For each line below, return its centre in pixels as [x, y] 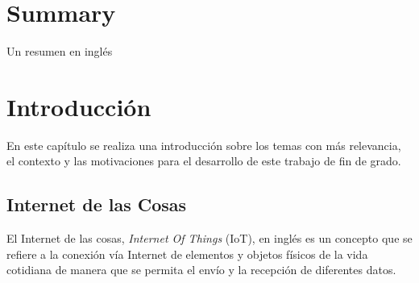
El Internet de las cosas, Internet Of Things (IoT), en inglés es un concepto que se [209, 238]
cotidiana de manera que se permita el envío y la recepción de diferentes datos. [201, 270]
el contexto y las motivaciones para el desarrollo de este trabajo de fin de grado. [204, 161]
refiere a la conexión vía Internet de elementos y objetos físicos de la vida [187, 254]
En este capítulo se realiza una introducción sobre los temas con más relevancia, [204, 145]
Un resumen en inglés [60, 51]
